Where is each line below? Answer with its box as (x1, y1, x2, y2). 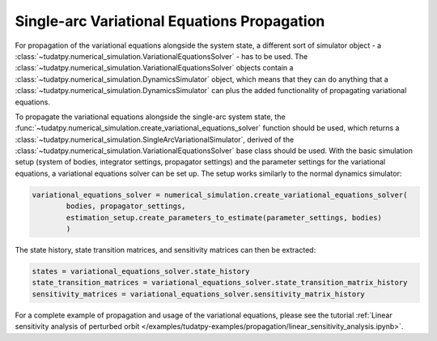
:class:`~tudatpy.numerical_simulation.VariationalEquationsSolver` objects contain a (15, 63, 294, 73)
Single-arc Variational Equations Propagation (15, 12, 325, 30)
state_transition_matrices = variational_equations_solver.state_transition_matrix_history (32, 278, 408, 288)
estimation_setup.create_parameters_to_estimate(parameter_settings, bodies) (66, 213, 382, 222)
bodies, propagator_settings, (66, 202, 186, 211)
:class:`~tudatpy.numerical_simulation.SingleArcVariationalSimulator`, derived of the (15, 134, 295, 144)
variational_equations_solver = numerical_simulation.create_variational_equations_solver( (32, 190, 408, 199)
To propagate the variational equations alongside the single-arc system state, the (15, 112, 286, 121)
